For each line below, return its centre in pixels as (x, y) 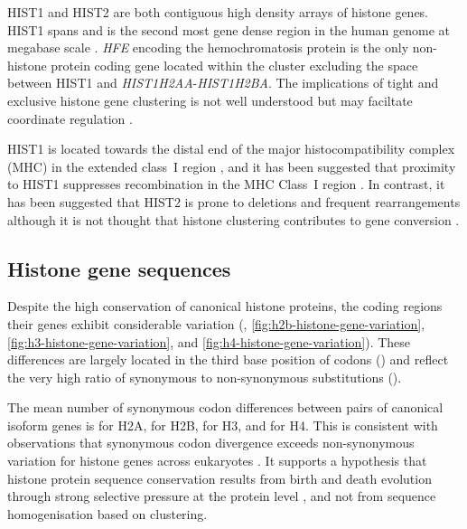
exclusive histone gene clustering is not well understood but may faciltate (210, 100)
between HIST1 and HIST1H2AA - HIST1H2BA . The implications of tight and (223, 83)
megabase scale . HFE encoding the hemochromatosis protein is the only (208, 47)
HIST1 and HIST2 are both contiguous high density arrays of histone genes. (218, 12)
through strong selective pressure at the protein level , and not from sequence (222, 496)
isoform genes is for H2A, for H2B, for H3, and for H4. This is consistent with (223, 425)
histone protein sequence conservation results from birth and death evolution (219, 478)
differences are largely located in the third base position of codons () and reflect (228, 359)
